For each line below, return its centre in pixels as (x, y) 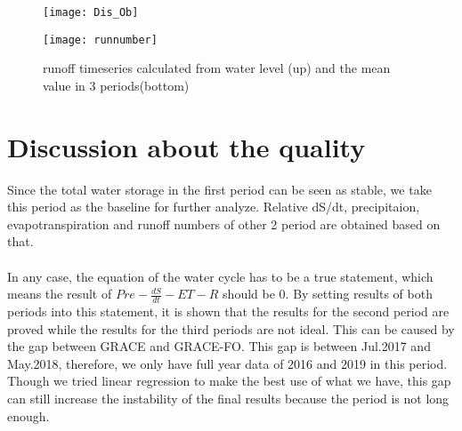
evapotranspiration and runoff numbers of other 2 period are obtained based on (224, 223)
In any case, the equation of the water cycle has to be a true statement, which (220, 276)
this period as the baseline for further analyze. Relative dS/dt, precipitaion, (214, 207)
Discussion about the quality (186, 146)
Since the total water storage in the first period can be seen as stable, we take (219, 189)
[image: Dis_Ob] (91, 12)
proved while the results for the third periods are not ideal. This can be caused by (231, 328)
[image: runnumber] (100, 40)
